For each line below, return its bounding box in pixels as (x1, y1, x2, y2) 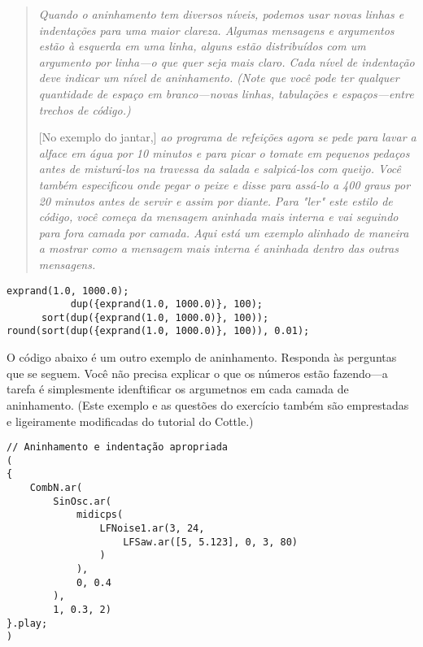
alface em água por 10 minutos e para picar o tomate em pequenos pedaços (38, 144, 410, 161)
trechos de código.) (38, 101, 131, 118)
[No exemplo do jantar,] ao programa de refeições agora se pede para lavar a (38, 128, 416, 145)
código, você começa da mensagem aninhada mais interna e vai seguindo (38, 208, 399, 225)
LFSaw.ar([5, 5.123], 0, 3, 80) (123, 536, 298, 548)
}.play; (7, 617, 48, 629)
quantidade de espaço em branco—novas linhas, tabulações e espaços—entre (38, 85, 414, 102)
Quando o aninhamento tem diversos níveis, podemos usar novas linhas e (38, 6, 404, 22)
